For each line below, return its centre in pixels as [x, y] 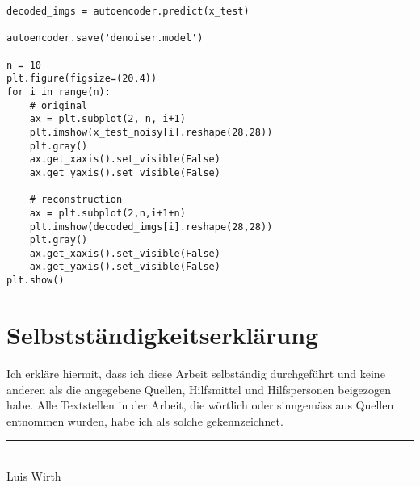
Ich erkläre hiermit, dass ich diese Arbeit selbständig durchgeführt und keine [196, 373]
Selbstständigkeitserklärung [163, 334]
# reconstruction [76, 200]
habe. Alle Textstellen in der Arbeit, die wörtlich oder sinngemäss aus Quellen [200, 405]
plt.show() [36, 281]
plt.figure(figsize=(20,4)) [82, 79]
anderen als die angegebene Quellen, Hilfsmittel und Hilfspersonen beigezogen [199, 389]
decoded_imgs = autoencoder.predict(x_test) [128, 11]
